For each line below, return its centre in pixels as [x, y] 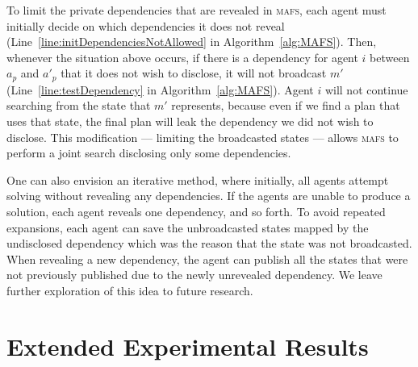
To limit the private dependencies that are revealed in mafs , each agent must [196, 10]
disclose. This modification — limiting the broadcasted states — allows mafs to [203, 137]
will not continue [366, 89]
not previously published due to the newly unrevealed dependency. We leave [194, 275]
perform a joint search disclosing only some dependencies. [149, 153]
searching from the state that [79, 105]
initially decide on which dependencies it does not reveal [146, 25]
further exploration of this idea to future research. [130, 290]
